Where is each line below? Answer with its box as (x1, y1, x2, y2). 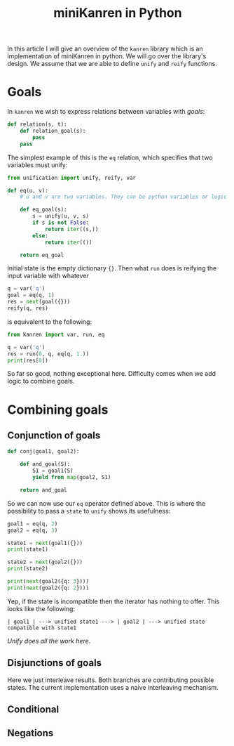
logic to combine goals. (7, 377, 75, 386)
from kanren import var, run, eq (7, 331, 105, 338)
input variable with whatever (7, 272, 90, 280)
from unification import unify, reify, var (7, 174, 137, 181)
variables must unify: (7, 160, 68, 169)
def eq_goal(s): (20, 206, 68, 214)
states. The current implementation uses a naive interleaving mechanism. (7, 683, 219, 691)
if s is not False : (32, 219, 90, 226)
